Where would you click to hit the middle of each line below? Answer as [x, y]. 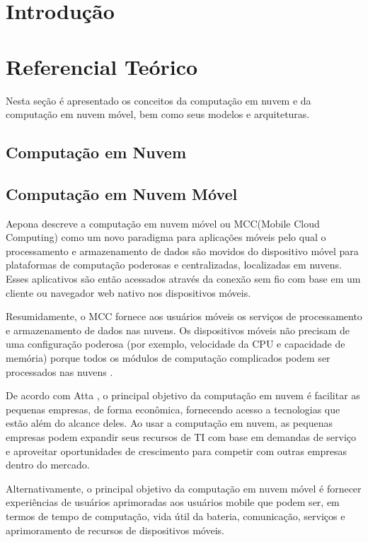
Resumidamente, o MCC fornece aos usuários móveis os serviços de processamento [184, 316]
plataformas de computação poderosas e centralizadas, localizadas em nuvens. [174, 265]
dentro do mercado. [48, 465]
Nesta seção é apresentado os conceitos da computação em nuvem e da [159, 100]
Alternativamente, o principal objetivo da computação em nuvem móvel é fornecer [184, 488]
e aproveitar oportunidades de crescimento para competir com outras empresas [177, 450]
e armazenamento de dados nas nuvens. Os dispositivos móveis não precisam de [178, 330]
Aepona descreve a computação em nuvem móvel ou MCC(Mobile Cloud [163, 223]
